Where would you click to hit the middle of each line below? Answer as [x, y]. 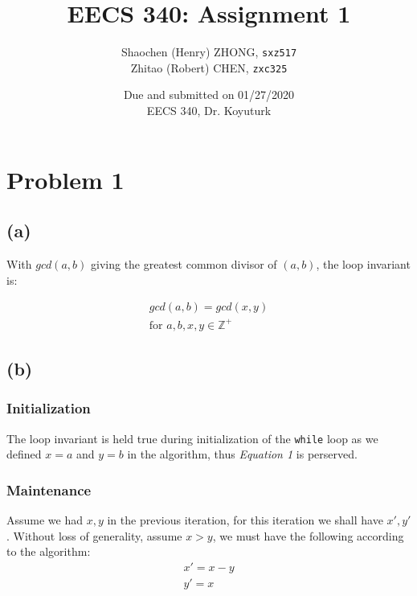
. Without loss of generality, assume [94, 535]
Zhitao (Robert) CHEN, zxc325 [209, 67]
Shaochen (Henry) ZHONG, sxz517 [209, 52]
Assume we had [45, 520]
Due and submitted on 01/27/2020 [209, 95]
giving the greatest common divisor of [184, 264]
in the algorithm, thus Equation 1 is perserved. [242, 454]
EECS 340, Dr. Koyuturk [209, 111]
